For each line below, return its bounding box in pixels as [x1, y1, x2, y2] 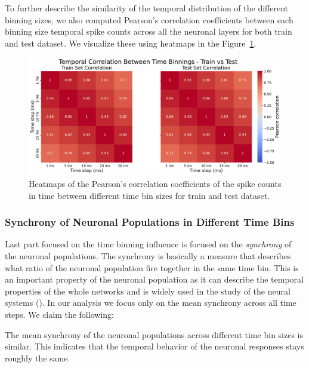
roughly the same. [5, 351, 70, 364]
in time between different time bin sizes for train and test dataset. [29, 189, 270, 201]
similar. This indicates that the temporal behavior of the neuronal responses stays [5, 340, 304, 352]
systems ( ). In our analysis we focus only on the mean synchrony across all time [5, 296, 296, 309]
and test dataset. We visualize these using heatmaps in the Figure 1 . [5, 36, 257, 49]
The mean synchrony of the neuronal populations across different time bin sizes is [5, 328, 304, 341]
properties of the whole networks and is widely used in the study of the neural [5, 284, 291, 297]
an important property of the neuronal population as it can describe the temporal [5, 273, 304, 286]
